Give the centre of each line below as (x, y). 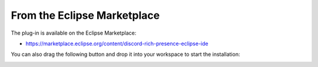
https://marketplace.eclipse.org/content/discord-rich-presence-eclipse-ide (117, 43)
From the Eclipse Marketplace (85, 15)
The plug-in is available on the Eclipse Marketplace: (74, 33)
